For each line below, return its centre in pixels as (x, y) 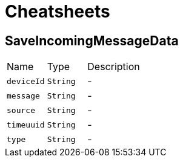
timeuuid (26, 125)
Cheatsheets (58, 11)
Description (114, 67)
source (21, 110)
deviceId (26, 81)
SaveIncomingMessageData (92, 40)
